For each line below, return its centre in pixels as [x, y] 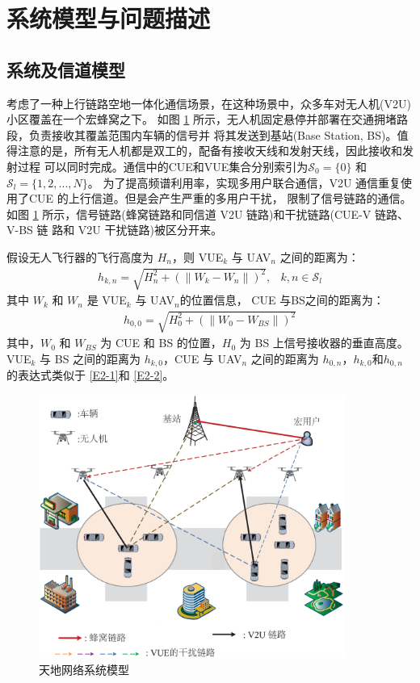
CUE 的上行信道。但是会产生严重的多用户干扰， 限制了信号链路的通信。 [220, 198]
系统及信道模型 [66, 69]
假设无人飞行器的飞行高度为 [80, 256]
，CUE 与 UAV [203, 358]
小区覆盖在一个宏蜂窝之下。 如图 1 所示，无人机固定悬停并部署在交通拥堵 [202, 119]
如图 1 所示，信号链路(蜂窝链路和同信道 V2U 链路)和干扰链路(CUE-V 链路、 [208, 214]
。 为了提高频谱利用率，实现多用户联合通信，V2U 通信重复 [244, 182]
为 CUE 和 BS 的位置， [161, 343]
